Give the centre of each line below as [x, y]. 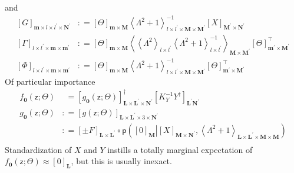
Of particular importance [50, 81]
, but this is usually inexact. [121, 161]
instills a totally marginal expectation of [180, 149]
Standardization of [38, 149]
